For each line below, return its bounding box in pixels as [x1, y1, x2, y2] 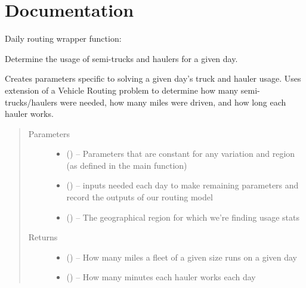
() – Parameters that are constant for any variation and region [66, 147, 295, 160]
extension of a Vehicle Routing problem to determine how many [5, 83, 239, 96]
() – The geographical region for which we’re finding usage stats [66, 210, 300, 223]
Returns [28, 231, 58, 243]
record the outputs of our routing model [66, 191, 213, 203]
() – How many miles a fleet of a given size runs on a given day [66, 250, 297, 263]
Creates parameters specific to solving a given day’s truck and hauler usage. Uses [5, 72, 301, 85]
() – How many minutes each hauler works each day [66, 271, 256, 283]
